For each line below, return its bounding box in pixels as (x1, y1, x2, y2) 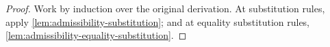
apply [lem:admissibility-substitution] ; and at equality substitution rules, (5, 14, 310, 29)
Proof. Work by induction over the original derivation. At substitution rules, (5, 1, 325, 15)
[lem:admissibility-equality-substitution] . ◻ (5, 28, 187, 42)
